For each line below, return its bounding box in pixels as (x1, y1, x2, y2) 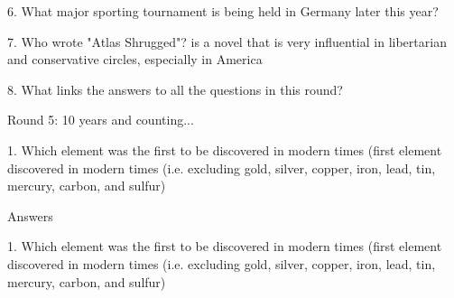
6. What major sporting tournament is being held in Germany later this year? (7, 2, 439, 20)
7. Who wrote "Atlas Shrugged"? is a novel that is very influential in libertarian (7, 32, 447, 51)
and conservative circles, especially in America (7, 50, 263, 69)
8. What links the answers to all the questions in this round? (7, 79, 343, 98)
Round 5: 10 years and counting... (7, 110, 194, 129)
